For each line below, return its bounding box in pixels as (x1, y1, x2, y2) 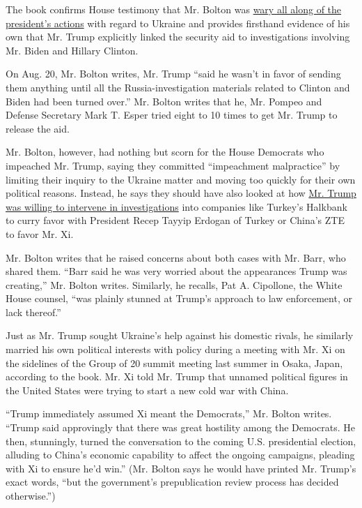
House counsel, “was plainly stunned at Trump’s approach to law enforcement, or (6, 291, 352, 306)
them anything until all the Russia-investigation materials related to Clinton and (6, 80, 350, 94)
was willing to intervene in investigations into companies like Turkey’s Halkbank (6, 199, 347, 214)
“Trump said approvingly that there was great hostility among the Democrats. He (6, 420, 355, 435)
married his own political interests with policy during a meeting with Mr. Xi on (6, 342, 345, 357)
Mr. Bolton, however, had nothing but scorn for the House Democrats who (6, 144, 324, 159)
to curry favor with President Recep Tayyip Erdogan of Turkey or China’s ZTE (6, 213, 345, 227)
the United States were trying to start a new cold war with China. (6, 382, 289, 397)
